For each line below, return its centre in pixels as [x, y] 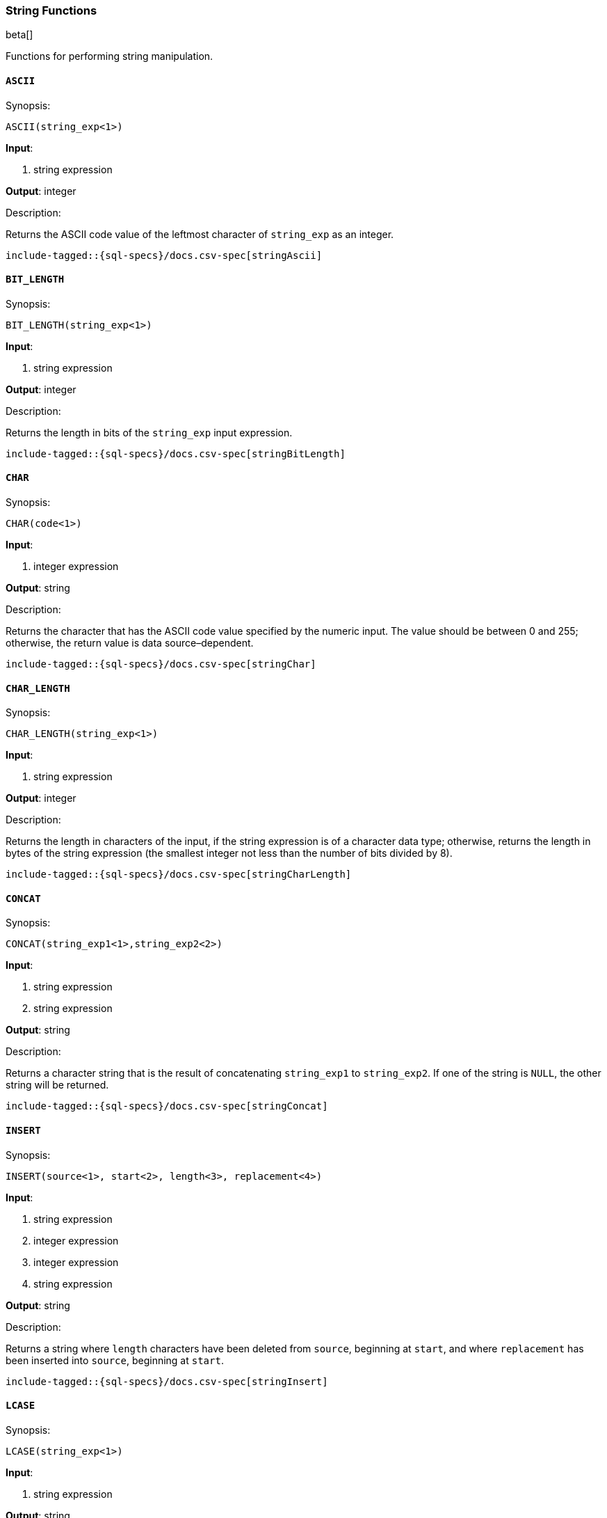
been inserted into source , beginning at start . [115, 1360]
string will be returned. [57, 1085]
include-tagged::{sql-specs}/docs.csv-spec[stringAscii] [164, 255]
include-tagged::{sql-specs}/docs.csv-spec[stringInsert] [167, 1381]
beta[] [19, 35]
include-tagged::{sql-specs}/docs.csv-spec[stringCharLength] [179, 875]
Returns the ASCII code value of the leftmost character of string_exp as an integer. [200, 234]
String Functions [51, 10]
